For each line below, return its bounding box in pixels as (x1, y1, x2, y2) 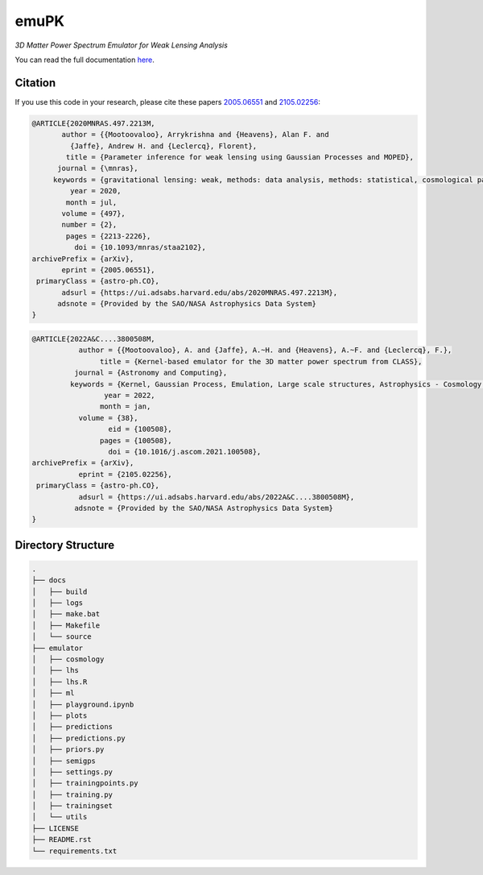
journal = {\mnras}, (57, 164, 138, 173)
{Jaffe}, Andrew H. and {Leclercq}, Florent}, (69, 141, 258, 151)
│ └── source (31, 632, 92, 641)
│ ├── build (31, 587, 88, 596)
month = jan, (99, 402, 151, 411)
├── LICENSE (31, 823, 80, 833)
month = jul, (65, 197, 118, 207)
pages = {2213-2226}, (65, 231, 151, 241)
